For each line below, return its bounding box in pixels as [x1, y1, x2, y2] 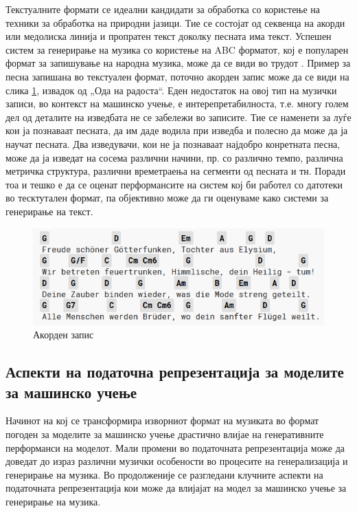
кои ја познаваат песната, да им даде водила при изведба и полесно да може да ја [5, 123, 348, 138]
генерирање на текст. [5, 204, 93, 218]
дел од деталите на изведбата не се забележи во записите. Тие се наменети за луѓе [5, 109, 352, 124]
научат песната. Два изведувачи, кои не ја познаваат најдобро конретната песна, [5, 136, 341, 151]
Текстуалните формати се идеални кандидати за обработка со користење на [5, 2, 321, 16]
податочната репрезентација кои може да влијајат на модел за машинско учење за [5, 481, 347, 495]
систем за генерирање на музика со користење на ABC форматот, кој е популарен [5, 42, 349, 56]
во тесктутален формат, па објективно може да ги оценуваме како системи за [5, 190, 329, 205]
